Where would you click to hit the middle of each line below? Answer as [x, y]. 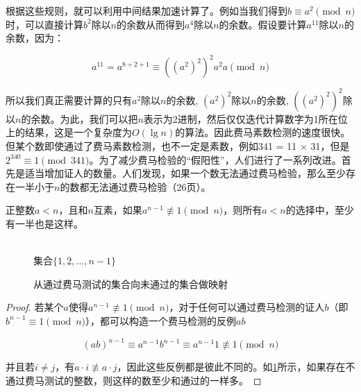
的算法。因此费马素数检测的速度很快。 [263, 132]
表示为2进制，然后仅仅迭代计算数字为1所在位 [245, 118]
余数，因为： [35, 38]
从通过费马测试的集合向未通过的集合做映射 [131, 283]
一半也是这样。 [49, 223]
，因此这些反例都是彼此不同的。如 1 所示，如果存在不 [236, 366]
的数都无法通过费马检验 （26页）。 [135, 186]
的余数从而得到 [151, 24]
